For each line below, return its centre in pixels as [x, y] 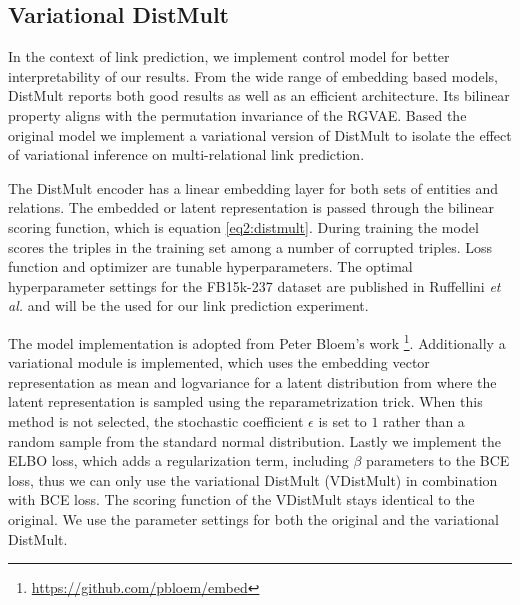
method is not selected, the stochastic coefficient [156, 420]
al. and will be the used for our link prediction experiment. [188, 305]
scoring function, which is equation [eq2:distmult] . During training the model [243, 226]
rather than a [424, 420]
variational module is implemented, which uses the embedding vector [219, 362]
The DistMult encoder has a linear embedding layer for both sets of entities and [253, 187]
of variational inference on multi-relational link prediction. [186, 154]
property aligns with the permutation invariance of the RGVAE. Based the [237, 114]
